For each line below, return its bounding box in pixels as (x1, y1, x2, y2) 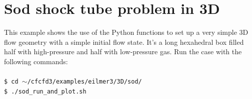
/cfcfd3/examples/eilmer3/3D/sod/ (27, 78, 142, 86)
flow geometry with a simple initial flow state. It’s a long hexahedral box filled (4, 36, 244, 47)
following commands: (4, 56, 68, 66)
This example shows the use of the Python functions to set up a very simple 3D (4, 27, 248, 37)
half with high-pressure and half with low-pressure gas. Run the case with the (4, 46, 242, 57)
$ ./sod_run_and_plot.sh (4, 88, 86, 95)
